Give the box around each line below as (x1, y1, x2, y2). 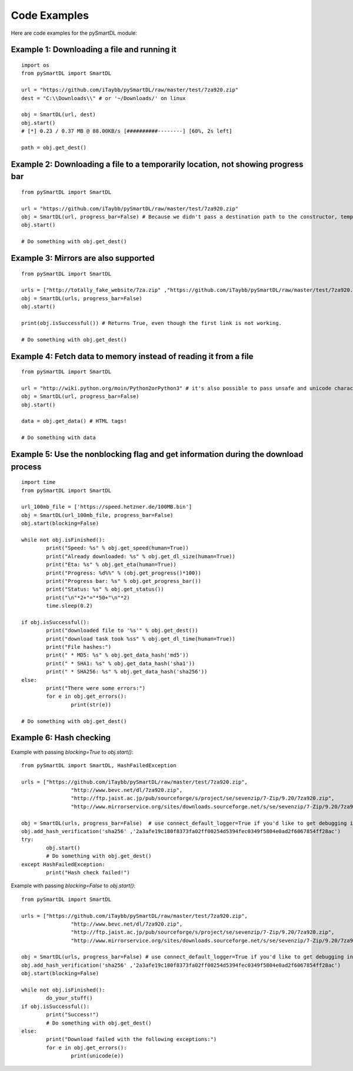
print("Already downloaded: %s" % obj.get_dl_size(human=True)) (46, 553, 235, 559)
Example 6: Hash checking (11, 733, 111, 743)
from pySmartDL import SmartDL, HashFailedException (21, 762, 176, 768)
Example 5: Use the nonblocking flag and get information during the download (11, 449, 304, 459)
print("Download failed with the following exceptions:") (46, 1036, 217, 1043)
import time (21, 479, 56, 486)
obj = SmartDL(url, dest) (21, 111, 96, 118)
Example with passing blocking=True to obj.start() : (11, 748, 134, 755)
